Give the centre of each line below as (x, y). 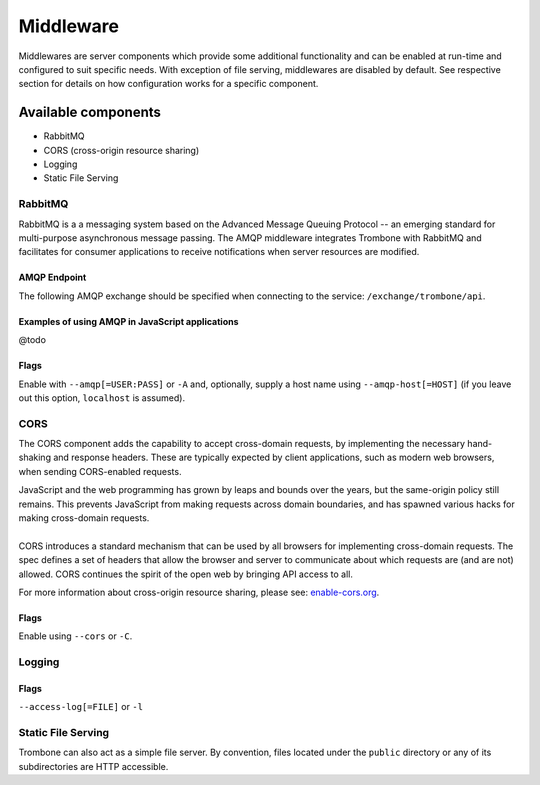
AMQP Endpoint (52, 277)
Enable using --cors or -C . (75, 636)
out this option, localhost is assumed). (101, 397)
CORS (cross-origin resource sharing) (121, 150)
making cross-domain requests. (84, 517)
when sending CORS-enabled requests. (100, 471)
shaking (35, 457)
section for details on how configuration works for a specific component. (168, 84)
